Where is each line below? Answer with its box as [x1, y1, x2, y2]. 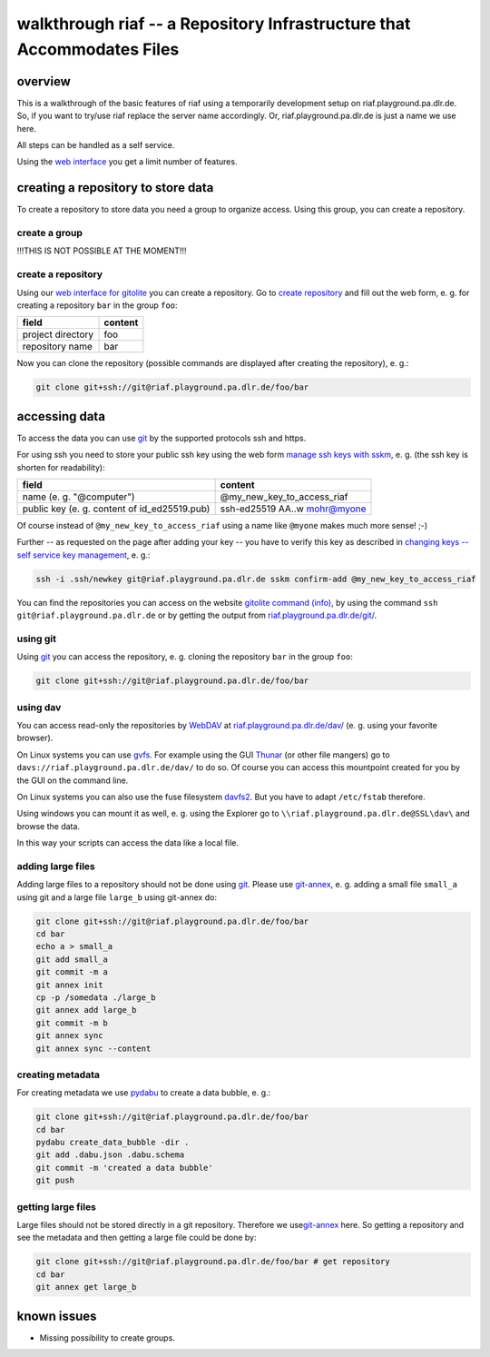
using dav [16, 700, 62, 713]
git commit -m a [35, 967, 109, 977]
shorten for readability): [16, 461, 105, 472]
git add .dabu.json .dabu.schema [35, 1150, 185, 1160]
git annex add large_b [35, 1005, 137, 1015]
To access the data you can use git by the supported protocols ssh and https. [16, 432, 307, 443]
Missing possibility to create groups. [39, 1332, 176, 1343]
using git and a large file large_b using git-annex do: [16, 891, 218, 903]
